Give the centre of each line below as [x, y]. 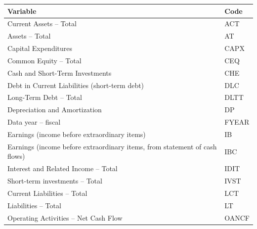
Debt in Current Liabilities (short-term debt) [76, 85]
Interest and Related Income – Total [63, 168]
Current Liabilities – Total [47, 193]
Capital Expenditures [40, 48]
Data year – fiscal [34, 122]
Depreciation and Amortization [55, 110]
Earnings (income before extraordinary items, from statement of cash [112, 146]
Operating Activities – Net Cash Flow [65, 217]
